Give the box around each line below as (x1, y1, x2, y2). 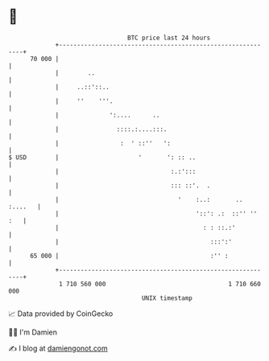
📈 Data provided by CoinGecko (8, 309, 114, 318)
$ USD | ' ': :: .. (8, 153, 197, 162)
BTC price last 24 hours (127, 34, 211, 42)
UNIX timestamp (141, 293, 193, 302)
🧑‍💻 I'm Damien (8, 327, 58, 337)
